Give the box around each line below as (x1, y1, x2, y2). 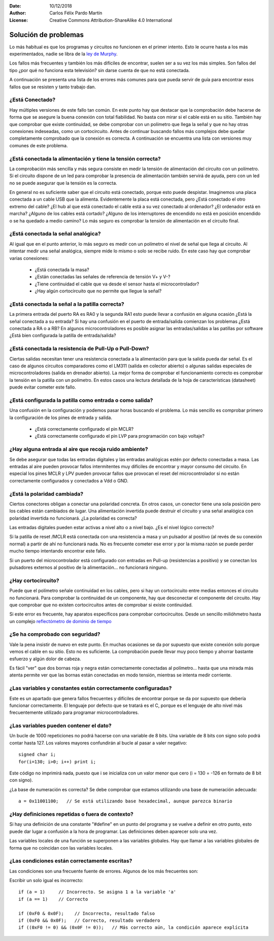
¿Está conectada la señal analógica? (9, 230, 101, 237)
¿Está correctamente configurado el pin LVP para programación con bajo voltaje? (35, 433, 205, 439)
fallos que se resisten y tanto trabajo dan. (9, 84, 96, 90)
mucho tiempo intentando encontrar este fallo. (9, 548, 107, 554)
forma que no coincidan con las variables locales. (9, 845, 114, 851)
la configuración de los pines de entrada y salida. (9, 414, 113, 420)
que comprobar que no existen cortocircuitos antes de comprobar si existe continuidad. (9, 602, 193, 608)
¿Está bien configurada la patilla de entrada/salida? (9, 333, 116, 339)
